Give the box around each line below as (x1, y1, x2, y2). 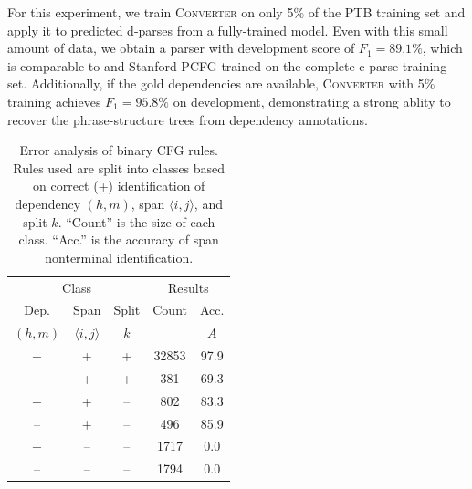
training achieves (7, 91, 101, 110)
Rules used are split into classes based (13, 158, 226, 177)
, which (422, 38, 463, 57)
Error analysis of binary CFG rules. (19, 140, 218, 160)
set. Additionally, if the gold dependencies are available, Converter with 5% (7, 74, 435, 93)
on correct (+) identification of (33, 176, 205, 195)
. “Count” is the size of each (58, 212, 215, 231)
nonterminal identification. (45, 247, 194, 266)
